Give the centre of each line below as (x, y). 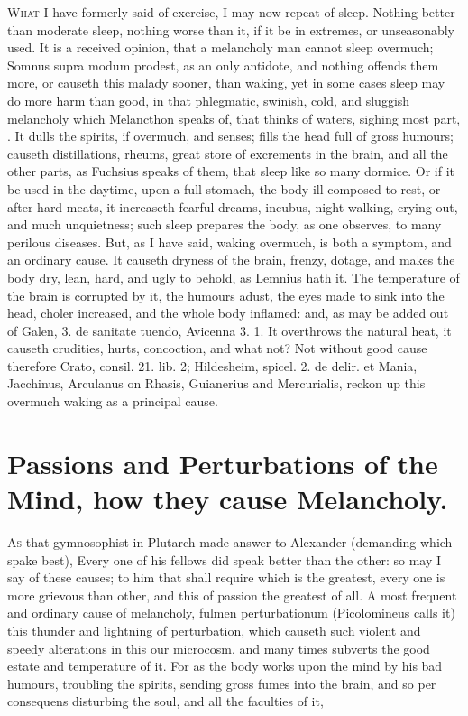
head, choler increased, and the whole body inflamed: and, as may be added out (228, 313)
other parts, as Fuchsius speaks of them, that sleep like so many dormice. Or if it (231, 171)
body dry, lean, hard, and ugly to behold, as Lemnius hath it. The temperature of (234, 277)
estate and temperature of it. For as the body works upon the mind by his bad (225, 666)
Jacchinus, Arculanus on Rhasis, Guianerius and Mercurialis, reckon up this (216, 383)
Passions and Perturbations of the (223, 463)
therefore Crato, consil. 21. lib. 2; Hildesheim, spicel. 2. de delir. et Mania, (212, 365)
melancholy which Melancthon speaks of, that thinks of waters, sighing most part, (234, 118)
